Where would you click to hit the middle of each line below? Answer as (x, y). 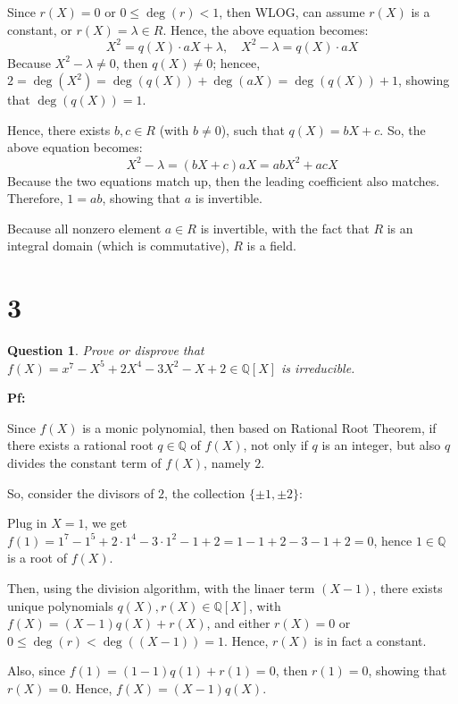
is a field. (271, 246)
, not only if (275, 445)
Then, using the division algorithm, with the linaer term (161, 588)
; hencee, (237, 62)
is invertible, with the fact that (285, 228)
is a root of (37, 558)
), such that (253, 129)
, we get (106, 523)
